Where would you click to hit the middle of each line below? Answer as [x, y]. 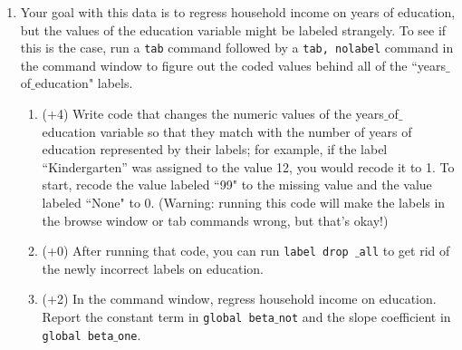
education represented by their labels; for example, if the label [215, 149]
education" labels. [84, 83]
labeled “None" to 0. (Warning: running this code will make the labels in [244, 202]
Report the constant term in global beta [159, 317]
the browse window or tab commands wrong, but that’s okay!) [215, 220]
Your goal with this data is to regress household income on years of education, [238, 12]
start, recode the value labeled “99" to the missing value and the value [237, 185]
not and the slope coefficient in [365, 317]
